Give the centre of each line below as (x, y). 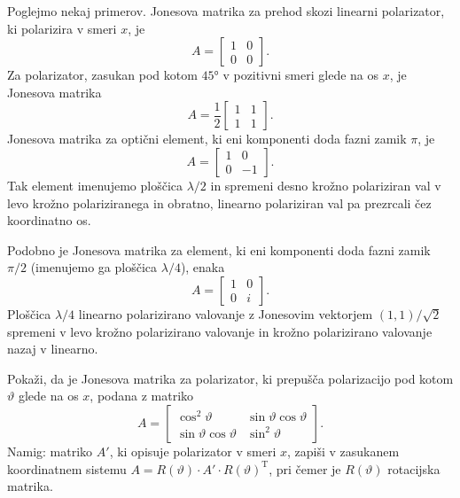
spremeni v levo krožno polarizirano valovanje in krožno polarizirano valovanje (220, 331)
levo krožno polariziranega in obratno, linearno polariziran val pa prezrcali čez (219, 202)
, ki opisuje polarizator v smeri (193, 451)
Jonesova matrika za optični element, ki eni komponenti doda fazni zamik (207, 139)
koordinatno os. (49, 220)
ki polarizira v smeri (62, 28)
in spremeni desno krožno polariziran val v (326, 185)
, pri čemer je (305, 468)
